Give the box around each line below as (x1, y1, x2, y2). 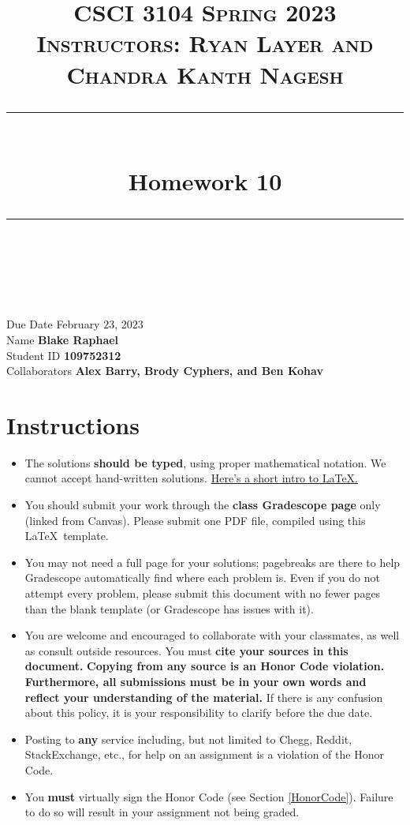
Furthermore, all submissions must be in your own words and (24, 673, 367, 689)
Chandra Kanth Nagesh (66, 58, 344, 90)
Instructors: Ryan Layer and (36, 27, 374, 59)
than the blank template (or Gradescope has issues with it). (24, 600, 314, 617)
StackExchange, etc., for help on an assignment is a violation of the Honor (24, 746, 384, 763)
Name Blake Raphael (6, 331, 119, 347)
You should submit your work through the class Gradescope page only (24, 497, 381, 512)
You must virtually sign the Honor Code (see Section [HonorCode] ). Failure (24, 788, 393, 804)
